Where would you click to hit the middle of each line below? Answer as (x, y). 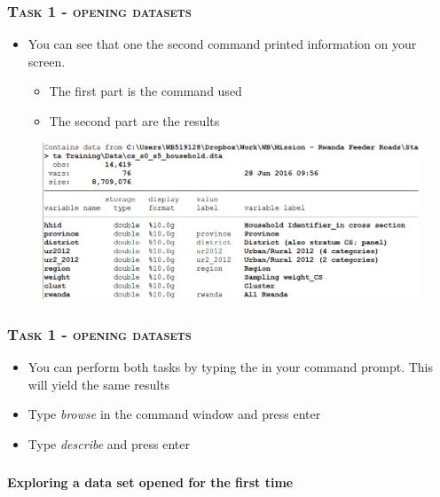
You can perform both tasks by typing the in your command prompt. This (230, 367)
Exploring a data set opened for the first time (150, 481)
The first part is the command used (145, 91)
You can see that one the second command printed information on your (222, 44)
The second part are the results (134, 121)
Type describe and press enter (109, 443)
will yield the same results (99, 384)
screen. (47, 61)
